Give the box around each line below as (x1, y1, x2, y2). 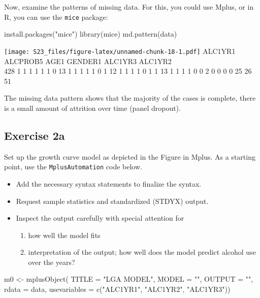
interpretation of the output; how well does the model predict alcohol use (28, 247, 256, 257)
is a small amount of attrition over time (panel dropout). (4, 102, 181, 113)
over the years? (28, 256, 75, 267)
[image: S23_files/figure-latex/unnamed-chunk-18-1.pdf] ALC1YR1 (4, 45, 236, 56)
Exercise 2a (4, 127, 65, 143)
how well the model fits (28, 229, 101, 240)
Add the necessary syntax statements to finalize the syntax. (16, 178, 202, 189)
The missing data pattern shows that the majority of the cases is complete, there (4, 93, 256, 103)
